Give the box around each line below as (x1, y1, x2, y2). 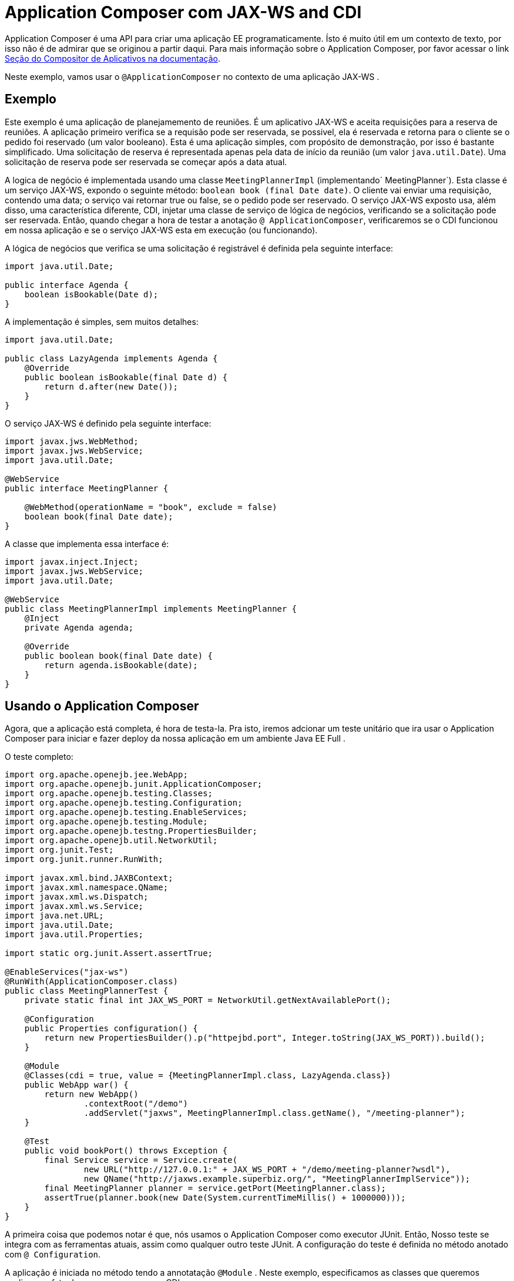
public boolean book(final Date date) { (24, 650, 213, 660)
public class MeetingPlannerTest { (5, 986, 169, 996)
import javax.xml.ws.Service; (5, 901, 144, 911)
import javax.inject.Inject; (5, 556, 139, 566)
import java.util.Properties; (5, 930, 144, 940)
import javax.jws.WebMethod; (5, 436, 139, 446)
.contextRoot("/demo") (83, 1099, 188, 1109)
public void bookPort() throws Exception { (24, 1146, 228, 1156)
